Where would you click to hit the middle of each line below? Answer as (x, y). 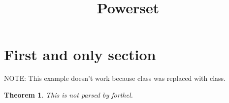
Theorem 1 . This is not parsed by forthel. (68, 94)
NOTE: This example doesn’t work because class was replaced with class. (115, 78)
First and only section (80, 54)
